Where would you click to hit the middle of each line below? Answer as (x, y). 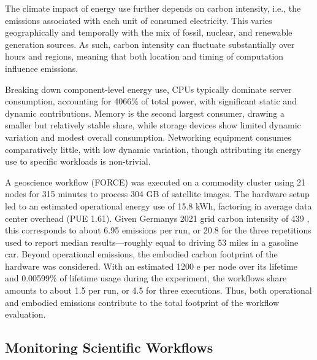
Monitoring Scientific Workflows (109, 347)
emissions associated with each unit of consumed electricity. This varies (139, 20)
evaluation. (25, 314)
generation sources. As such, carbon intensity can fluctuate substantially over (150, 44)
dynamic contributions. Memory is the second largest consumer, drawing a (145, 113)
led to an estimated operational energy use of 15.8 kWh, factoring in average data (158, 205)
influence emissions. (42, 68)
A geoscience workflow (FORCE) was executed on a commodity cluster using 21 (155, 182)
